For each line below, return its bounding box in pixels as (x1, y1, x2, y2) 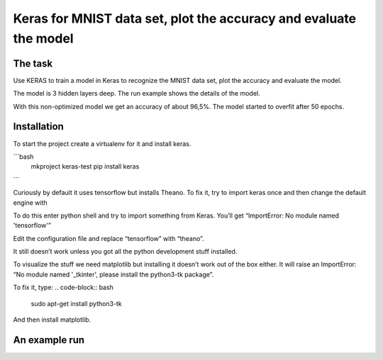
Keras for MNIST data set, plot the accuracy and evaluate (13, 11, 357, 26)
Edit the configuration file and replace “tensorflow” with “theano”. (13, 234, 205, 242)
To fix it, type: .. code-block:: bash (13, 283, 113, 292)
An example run (13, 334, 85, 346)
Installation (13, 120, 64, 133)
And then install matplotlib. (13, 315, 91, 324)
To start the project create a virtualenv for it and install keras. (13, 139, 191, 148)
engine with (13, 198, 48, 207)
